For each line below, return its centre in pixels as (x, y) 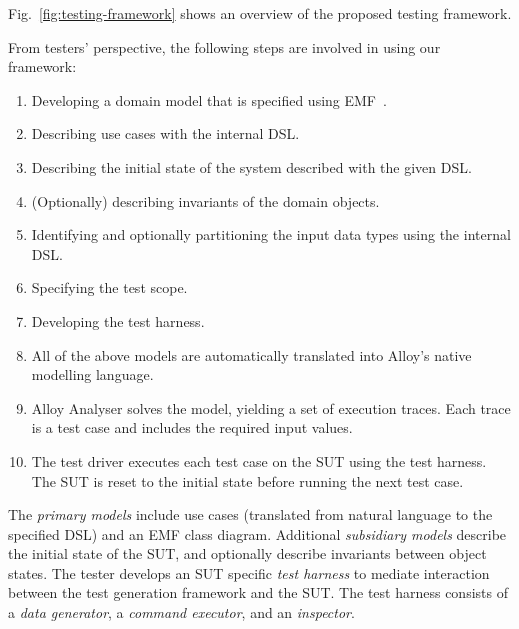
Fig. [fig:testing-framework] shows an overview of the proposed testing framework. (260, 13)
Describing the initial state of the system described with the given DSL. (251, 166)
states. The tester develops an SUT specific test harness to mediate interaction (249, 572)
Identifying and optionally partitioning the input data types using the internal (271, 234)
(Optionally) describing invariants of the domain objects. (205, 200)
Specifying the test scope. (109, 287)
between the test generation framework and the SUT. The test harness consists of (258, 592)
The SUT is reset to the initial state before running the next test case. (247, 480)
